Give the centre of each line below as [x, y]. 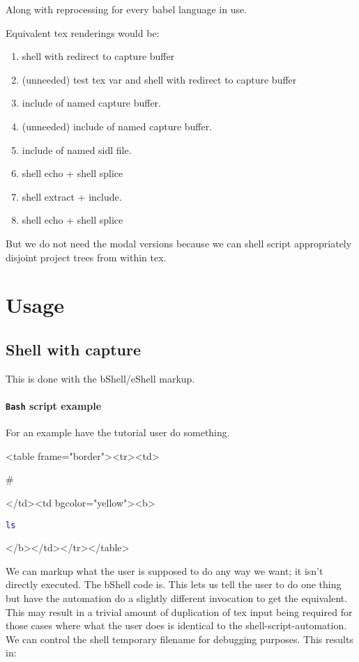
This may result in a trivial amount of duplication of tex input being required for [179, 611]
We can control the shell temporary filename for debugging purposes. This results [179, 639]
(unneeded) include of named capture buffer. [117, 126]
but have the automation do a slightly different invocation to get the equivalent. [177, 598]
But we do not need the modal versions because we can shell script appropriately [179, 243]
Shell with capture [74, 349]
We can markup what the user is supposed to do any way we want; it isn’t [165, 570]
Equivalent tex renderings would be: [83, 32]
